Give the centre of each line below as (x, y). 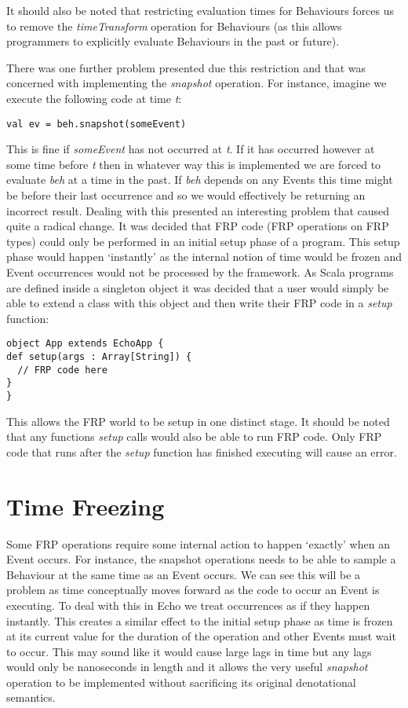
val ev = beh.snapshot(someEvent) (97, 124)
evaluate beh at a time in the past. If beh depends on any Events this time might (200, 180)
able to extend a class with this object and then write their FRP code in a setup (199, 303)
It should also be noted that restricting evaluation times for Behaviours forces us (200, 10)
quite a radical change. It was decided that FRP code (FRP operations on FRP (198, 226)
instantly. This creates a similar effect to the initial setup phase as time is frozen (200, 620)
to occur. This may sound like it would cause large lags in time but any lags (189, 651)
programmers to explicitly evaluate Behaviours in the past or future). (173, 41)
